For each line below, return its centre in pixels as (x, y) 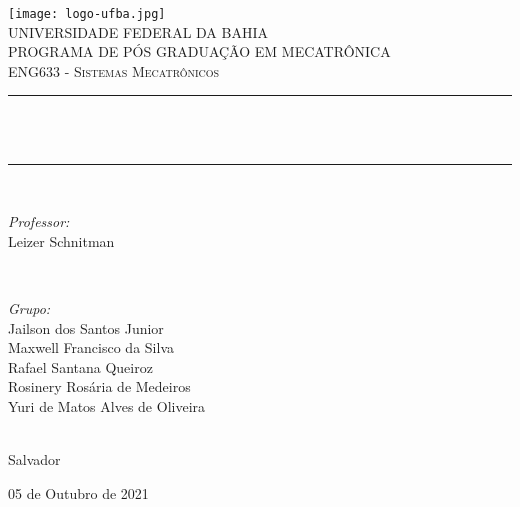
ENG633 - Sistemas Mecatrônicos (114, 70)
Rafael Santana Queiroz (80, 366)
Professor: (39, 221)
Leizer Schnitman (61, 240)
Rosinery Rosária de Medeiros (99, 386)
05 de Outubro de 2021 (78, 492)
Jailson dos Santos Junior (86, 327)
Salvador (34, 459)
